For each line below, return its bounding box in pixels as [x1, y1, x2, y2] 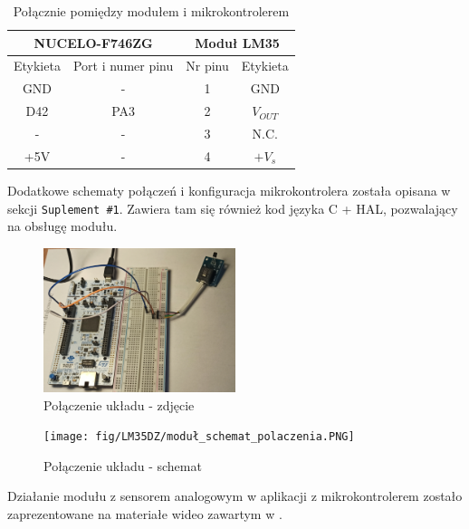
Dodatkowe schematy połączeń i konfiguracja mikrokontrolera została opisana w [7, 180, 451, 199]
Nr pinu [186, 56, 229, 75]
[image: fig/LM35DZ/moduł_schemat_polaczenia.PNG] [43, 430, 355, 444]
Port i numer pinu [72, 56, 174, 75]
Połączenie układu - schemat [43, 456, 202, 475]
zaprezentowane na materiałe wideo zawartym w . [7, 504, 282, 523]
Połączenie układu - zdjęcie [43, 395, 195, 414]
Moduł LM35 [195, 33, 280, 52]
